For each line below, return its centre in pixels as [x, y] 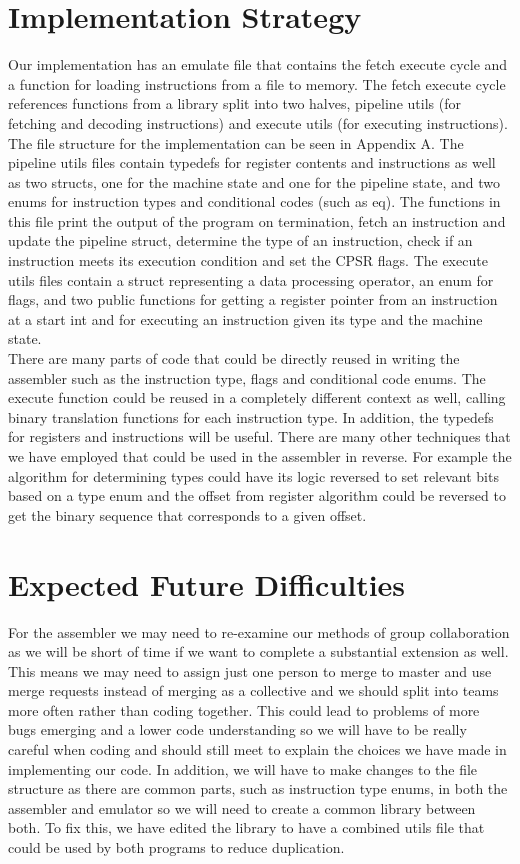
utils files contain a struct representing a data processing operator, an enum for [251, 279]
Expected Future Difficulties [207, 583]
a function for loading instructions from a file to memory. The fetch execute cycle [257, 83]
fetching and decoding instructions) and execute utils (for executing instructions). [258, 122]
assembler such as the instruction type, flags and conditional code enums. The [247, 377]
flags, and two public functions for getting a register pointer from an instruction [253, 299]
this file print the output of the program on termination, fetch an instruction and [257, 220]
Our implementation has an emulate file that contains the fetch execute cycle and [258, 64]
